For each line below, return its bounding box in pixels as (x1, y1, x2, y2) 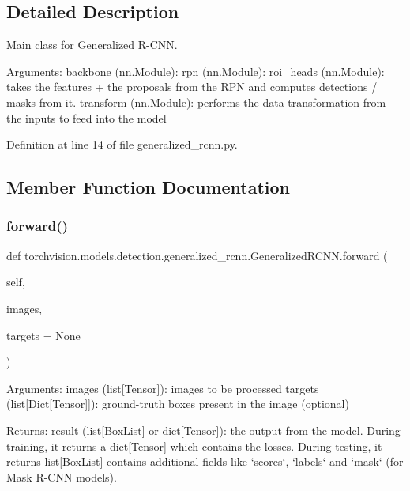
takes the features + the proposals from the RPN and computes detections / (6, 78, 378, 95)
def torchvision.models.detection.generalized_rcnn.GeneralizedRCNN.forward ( (6, 247, 388, 263)
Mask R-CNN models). (6, 468, 117, 485)
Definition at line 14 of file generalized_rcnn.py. (6, 136, 238, 153)
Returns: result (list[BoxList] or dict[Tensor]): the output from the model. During (6, 421, 401, 438)
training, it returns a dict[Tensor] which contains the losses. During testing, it (6, 437, 382, 454)
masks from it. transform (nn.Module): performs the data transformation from (6, 93, 386, 110)
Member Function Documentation (6, 175, 291, 199)
